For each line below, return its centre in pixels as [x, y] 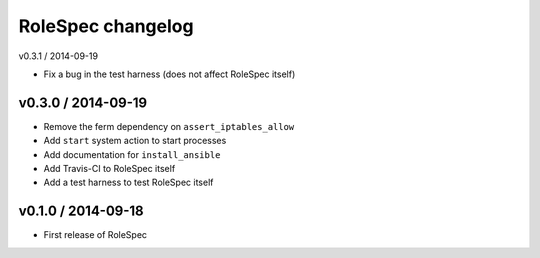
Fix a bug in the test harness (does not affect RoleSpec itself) [169, 74]
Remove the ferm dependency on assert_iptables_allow [169, 126]
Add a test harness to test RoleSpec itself [128, 182]
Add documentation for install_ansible [132, 154]
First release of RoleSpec [95, 235]
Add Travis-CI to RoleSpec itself [109, 169]
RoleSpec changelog [106, 26]
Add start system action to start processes [135, 141]
